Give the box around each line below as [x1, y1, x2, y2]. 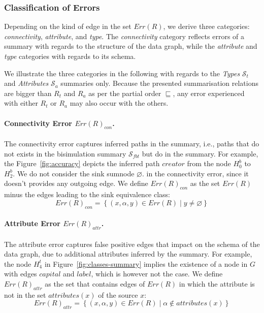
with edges [4, 268, 37, 279]
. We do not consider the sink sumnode [13, 168, 135, 178]
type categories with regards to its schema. [4, 51, 136, 61]
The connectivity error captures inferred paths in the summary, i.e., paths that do [4, 138, 259, 148]
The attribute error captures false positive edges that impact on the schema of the [4, 238, 260, 249]
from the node [187, 158, 231, 169]
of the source [98, 289, 138, 300]
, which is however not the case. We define [91, 268, 223, 279]
